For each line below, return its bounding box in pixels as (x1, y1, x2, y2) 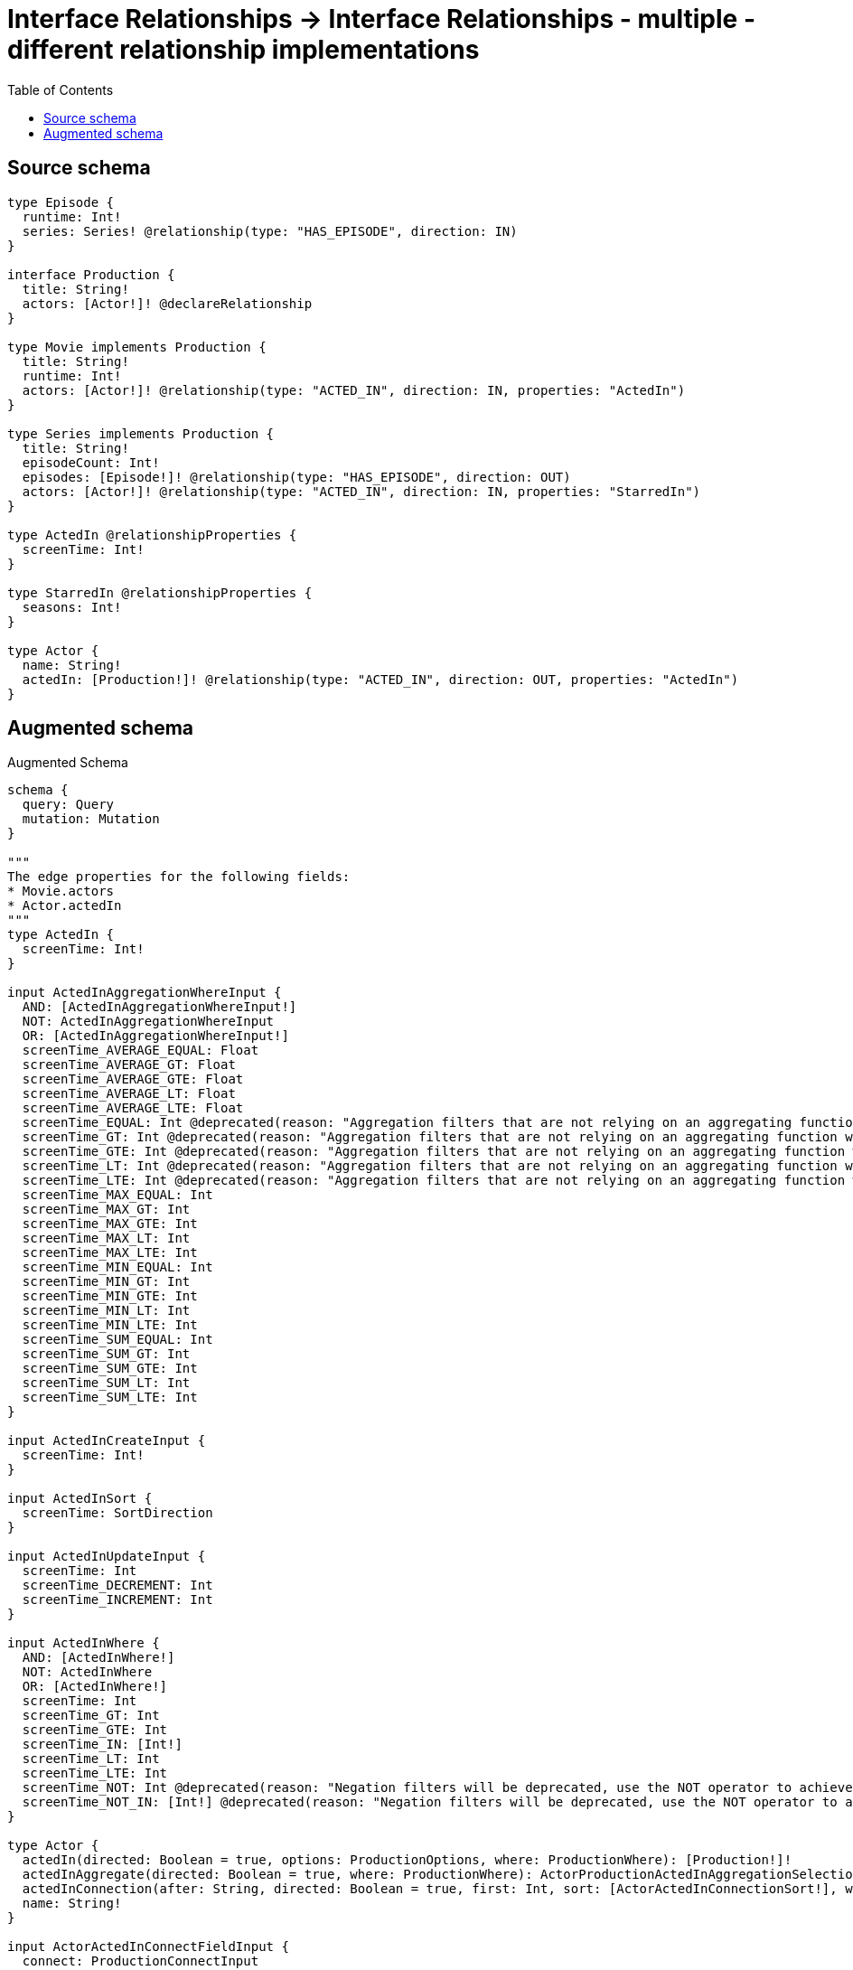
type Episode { (7, 194, 115, 210)
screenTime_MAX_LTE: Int (22, 1245, 198, 1261)
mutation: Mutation (22, 811, 160, 827)
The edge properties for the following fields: (7, 869, 351, 885)
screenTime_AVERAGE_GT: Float (22, 1057, 236, 1073)
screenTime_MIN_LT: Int (22, 1303, 191, 1318)
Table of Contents (7, 81, 114, 98)
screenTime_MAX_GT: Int (22, 1202, 191, 1217)
